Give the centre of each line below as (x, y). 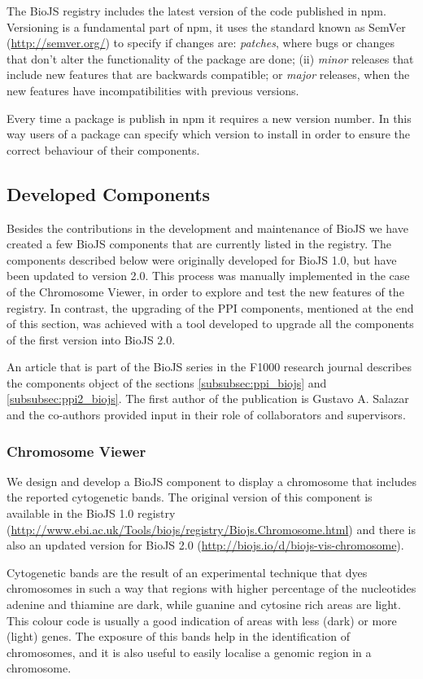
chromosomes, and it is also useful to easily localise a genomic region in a (189, 652)
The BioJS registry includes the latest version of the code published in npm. (196, 11)
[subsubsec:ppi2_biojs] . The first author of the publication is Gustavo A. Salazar (208, 399)
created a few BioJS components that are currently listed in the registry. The (199, 244)
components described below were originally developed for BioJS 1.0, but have (202, 259)
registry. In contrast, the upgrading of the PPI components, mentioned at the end (210, 307)
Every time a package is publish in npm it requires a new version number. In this (209, 118)
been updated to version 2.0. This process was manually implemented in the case (208, 276)
